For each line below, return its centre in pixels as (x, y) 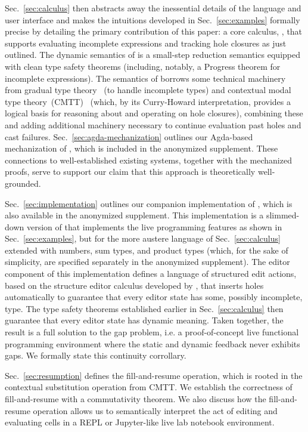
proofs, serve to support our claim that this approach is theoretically (130, 172)
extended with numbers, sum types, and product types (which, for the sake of (147, 250)
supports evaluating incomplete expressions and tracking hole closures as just (146, 43)
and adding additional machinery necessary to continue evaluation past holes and (153, 124)
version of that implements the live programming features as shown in (154, 226)
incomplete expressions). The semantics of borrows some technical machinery (145, 78)
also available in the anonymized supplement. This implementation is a (134, 215)
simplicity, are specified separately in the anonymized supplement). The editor (147, 262)
